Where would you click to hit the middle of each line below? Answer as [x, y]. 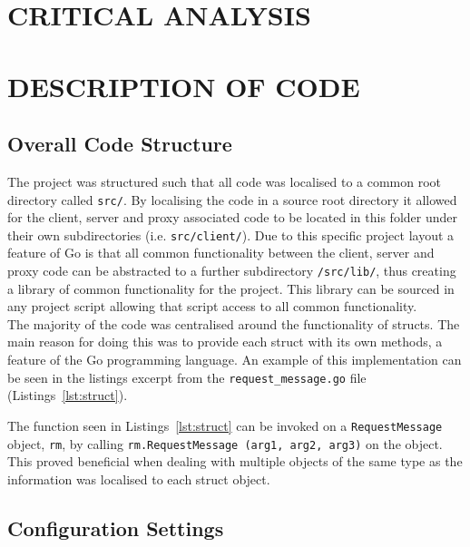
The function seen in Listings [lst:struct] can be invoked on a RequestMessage [225, 425]
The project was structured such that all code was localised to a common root [225, 181]
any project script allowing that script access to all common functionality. [212, 306]
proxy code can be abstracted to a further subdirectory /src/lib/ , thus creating [232, 271]
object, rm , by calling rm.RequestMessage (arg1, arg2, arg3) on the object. [225, 443]
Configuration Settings [116, 527]
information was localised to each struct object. [139, 479]
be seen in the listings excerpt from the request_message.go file [187, 377]
